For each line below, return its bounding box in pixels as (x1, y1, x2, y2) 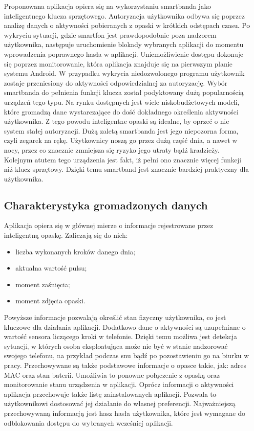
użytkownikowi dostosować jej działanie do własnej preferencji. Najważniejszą (4, 398, 235, 408)
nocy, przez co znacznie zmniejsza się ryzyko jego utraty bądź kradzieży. (4, 144, 220, 155)
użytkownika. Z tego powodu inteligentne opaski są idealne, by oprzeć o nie (4, 116, 229, 126)
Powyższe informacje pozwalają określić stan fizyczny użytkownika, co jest (4, 312, 226, 322)
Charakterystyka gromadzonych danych (4, 197, 208, 212)
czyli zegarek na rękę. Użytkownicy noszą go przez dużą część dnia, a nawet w (4, 135, 237, 145)
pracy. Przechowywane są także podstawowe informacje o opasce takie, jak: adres (4, 360, 247, 370)
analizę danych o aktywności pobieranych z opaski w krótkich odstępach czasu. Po (4, 20, 250, 30)
